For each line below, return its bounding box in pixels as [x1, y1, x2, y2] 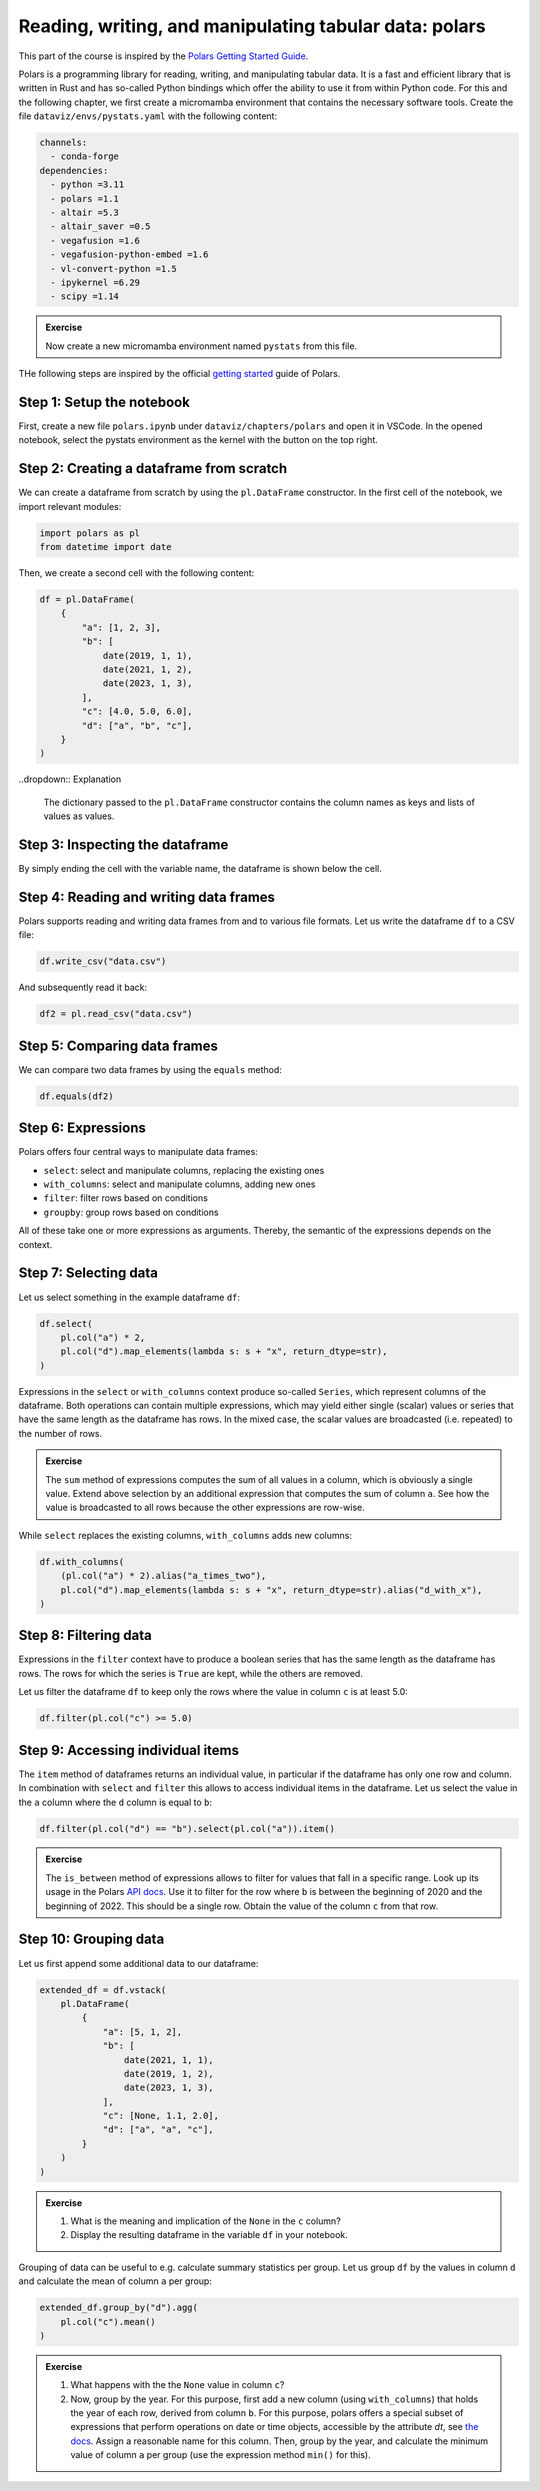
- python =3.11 [50, 179, 125, 190]
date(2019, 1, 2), [123, 2068, 214, 2079]
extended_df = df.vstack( [39, 1984, 167, 1995]
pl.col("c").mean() [60, 2316, 157, 2327]
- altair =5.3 [50, 207, 120, 219]
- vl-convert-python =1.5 [50, 263, 177, 274]
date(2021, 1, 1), [123, 2054, 214, 2065]
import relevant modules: [18, 500, 122, 512]
